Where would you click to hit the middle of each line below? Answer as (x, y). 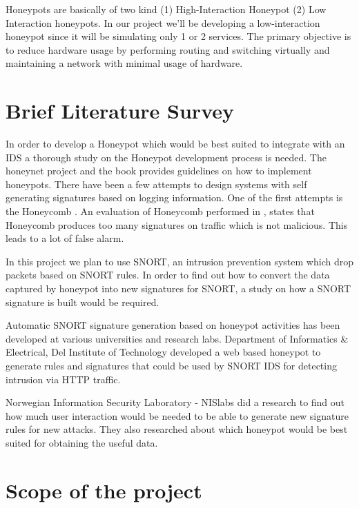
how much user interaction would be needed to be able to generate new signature (177, 415)
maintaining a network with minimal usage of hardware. (124, 63)
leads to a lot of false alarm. (65, 238)
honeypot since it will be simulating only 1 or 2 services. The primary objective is (178, 36)
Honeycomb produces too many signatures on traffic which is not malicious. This (177, 224)
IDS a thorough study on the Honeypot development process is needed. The (166, 157)
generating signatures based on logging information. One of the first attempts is (174, 197)
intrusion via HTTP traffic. (63, 379)
